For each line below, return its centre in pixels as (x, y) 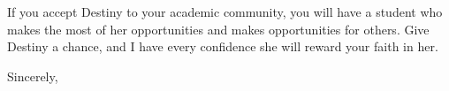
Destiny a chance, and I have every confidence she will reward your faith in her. (223, 46)
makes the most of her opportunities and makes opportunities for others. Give (218, 29)
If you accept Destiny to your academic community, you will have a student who (225, 11)
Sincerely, (33, 76)
